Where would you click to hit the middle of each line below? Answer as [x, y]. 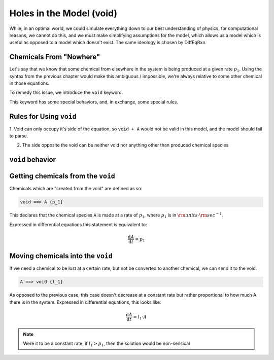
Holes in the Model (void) [63, 13]
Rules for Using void [43, 116]
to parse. [19, 136]
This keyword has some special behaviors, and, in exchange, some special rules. [94, 102]
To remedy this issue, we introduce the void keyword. [66, 93]
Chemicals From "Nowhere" [55, 57]
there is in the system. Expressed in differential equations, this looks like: [85, 302]
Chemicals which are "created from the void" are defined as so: [76, 189]
